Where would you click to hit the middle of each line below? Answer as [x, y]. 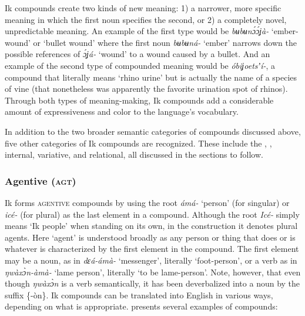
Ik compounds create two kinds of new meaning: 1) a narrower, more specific [143, 8]
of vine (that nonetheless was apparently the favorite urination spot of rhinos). [146, 89]
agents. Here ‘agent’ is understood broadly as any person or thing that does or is [150, 237]
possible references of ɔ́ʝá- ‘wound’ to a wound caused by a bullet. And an [138, 54]
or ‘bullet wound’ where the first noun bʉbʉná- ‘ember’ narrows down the [165, 42]
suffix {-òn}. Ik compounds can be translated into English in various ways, [139, 295]
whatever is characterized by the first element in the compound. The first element [152, 249]
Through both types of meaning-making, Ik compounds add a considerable [139, 100]
